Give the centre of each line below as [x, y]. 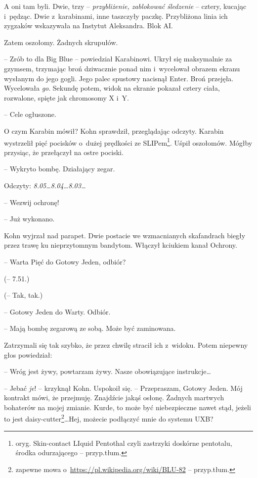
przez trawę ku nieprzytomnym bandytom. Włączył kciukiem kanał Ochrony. [121, 245]
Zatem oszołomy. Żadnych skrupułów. [61, 42]
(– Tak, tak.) [23, 295]
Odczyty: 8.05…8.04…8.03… [45, 185]
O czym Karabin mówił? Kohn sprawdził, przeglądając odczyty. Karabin [114, 131]
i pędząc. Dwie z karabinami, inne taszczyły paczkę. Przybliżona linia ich [116, 16]
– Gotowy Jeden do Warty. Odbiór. [57, 311]
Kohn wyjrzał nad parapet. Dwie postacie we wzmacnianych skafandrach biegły [125, 235]
